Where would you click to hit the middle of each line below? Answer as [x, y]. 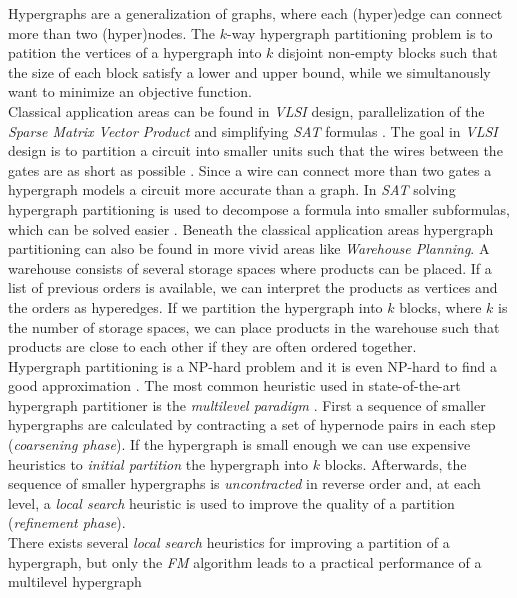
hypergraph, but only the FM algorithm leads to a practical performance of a [245, 561]
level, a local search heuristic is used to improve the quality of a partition [231, 502]
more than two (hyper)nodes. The [112, 32]
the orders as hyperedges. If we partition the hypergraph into [195, 306]
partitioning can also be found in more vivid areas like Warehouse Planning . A [249, 248]
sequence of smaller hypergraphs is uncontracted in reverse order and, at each [244, 483]
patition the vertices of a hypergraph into [135, 52]
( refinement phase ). [67, 522]
